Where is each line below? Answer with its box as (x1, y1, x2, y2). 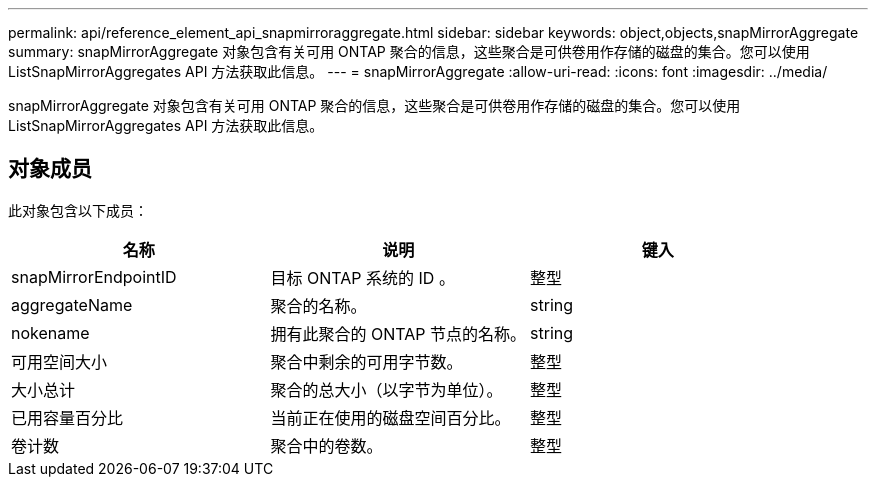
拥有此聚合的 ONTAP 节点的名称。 (270, 323, 527, 344)
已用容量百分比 (11, 407, 124, 428)
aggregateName (11, 294, 133, 315)
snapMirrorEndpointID (11, 266, 177, 287)
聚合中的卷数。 (270, 435, 383, 456)
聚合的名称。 (270, 295, 367, 316)
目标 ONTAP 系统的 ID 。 (270, 267, 455, 288)
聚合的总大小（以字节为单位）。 (270, 379, 503, 400)
